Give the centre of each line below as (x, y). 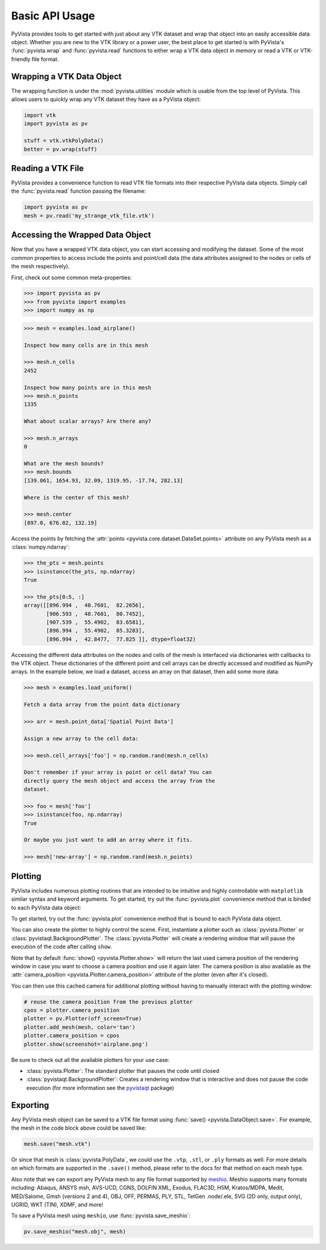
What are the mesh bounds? (64, 464)
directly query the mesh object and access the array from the (120, 781)
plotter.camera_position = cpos (72, 1036)
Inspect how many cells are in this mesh (86, 345)
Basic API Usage (53, 16)
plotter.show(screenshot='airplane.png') (86, 1044)
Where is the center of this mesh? (76, 497)
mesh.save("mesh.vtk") (57, 1144)
